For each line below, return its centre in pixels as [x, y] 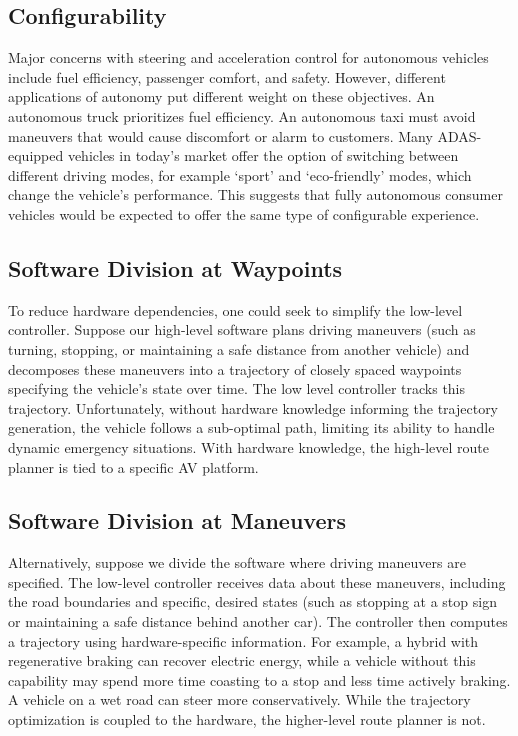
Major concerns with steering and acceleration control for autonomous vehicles [248, 57]
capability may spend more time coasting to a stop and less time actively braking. [259, 679]
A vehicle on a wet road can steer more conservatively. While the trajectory [239, 699]
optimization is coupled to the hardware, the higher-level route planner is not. [247, 719]
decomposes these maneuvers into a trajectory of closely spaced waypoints [235, 368]
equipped [36, 155]
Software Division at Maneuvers [177, 520]
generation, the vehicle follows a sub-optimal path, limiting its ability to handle [251, 427]
